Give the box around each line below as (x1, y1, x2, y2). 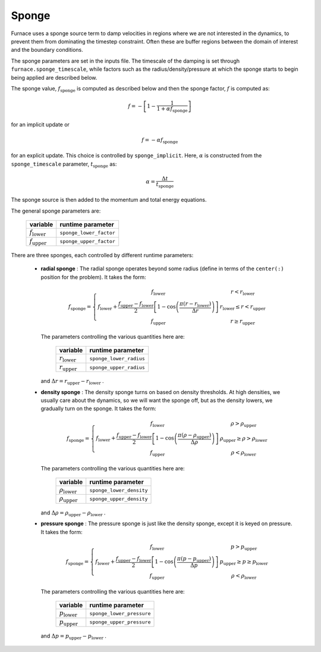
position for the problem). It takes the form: (40, 273, 146, 280)
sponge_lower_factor (59, 229, 115, 236)
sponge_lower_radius (89, 355, 145, 362)
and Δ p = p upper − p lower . (40, 632, 107, 641)
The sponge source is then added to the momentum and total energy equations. (11, 196, 207, 204)
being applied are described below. (11, 74, 97, 81)
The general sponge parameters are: (11, 207, 101, 214)
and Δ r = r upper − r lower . (40, 378, 104, 386)
